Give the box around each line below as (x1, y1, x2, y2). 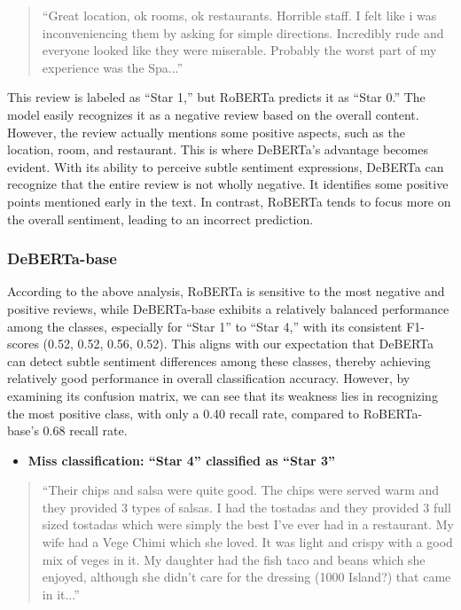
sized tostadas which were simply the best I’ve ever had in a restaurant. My (42, 515, 454, 534)
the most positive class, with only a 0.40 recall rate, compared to (7, 403, 360, 422)
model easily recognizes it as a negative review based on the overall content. (7, 105, 419, 123)
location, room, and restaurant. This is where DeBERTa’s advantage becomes (7, 140, 428, 159)
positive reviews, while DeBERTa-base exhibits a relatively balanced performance (7, 299, 449, 317)
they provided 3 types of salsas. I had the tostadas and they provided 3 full (42, 497, 451, 516)
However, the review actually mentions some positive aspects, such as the (7, 122, 405, 141)
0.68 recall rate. (43, 421, 128, 440)
